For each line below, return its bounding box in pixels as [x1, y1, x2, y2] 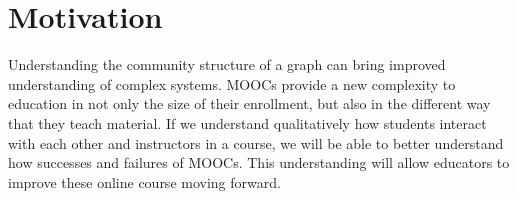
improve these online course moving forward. [8, 171, 281, 192]
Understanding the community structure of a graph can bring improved [8, 54, 446, 75]
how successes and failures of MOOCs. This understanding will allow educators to [8, 152, 510, 173]
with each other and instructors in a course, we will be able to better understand [8, 132, 504, 153]
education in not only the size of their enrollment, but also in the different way [8, 93, 491, 114]
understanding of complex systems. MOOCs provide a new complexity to [8, 73, 456, 94]
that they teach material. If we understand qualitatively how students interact [8, 112, 487, 133]
